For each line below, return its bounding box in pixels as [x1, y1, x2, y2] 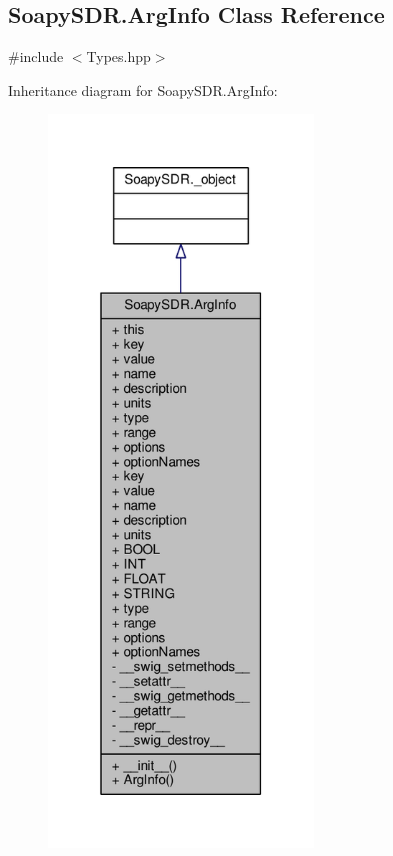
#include [8, 46, 64, 67]
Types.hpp [86, 46, 151, 67]
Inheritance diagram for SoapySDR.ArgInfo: [8, 79, 278, 100]
